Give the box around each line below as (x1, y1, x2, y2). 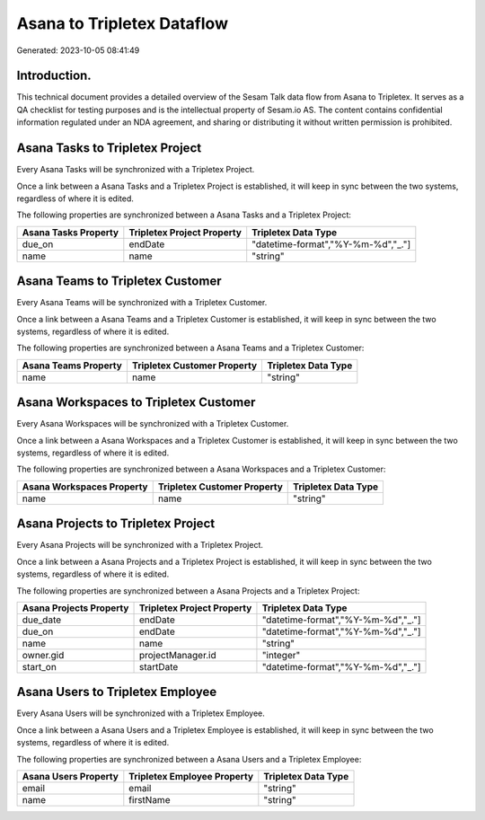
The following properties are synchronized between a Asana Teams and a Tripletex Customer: (16, 342, 365, 354)
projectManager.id (138, 648, 216, 661)
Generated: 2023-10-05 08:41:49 (16, 45, 140, 56)
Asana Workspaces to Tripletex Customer (16, 395, 256, 410)
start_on (22, 660, 57, 673)
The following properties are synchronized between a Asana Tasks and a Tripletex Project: (16, 209, 352, 220)
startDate (138, 660, 179, 673)
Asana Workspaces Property (22, 481, 148, 493)
